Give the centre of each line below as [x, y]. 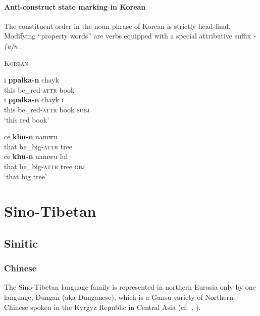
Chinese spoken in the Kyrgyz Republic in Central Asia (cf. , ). [102, 307]
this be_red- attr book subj [47, 109]
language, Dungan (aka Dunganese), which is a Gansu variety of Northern [119, 297]
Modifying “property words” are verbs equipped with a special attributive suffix [128, 36]
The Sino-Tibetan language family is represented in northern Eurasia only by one [130, 287]
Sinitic [21, 243]
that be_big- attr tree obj [44, 166]
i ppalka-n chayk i [34, 100]
